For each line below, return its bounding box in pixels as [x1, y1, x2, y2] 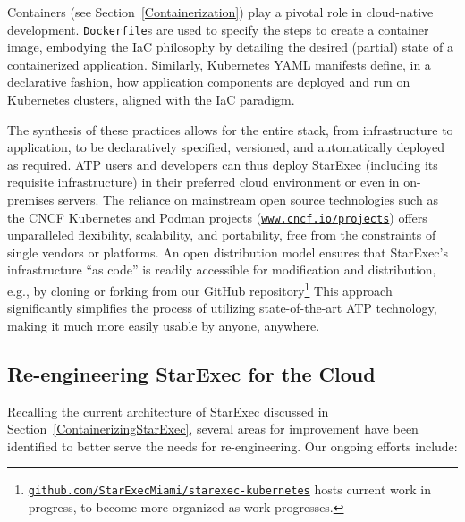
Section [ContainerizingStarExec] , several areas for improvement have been [7, 419, 418, 438]
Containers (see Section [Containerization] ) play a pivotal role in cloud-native [7, 3, 434, 21]
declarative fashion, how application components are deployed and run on [7, 72, 410, 91]
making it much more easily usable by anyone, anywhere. [7, 316, 320, 334]
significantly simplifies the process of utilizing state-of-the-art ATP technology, [7, 299, 437, 317]
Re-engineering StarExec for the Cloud [7, 359, 376, 387]
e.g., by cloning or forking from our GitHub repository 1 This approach [7, 279, 393, 299]
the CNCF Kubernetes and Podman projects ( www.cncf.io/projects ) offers [7, 207, 427, 226]
